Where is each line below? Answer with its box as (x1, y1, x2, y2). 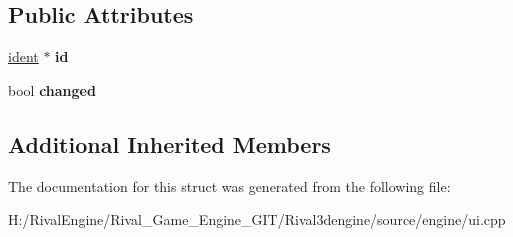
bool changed (8, 79, 96, 100)
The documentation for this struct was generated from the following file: (8, 175, 451, 196)
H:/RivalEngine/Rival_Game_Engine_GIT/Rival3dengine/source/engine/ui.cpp (8, 209, 506, 230)
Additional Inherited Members (8, 128, 331, 159)
